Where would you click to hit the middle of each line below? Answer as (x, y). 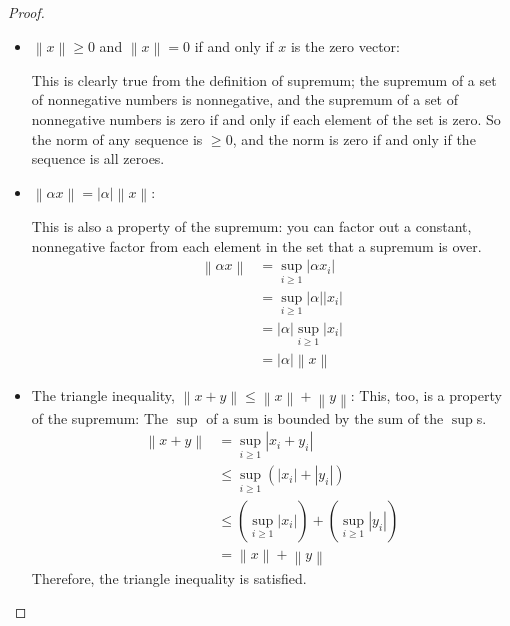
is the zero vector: (345, 45)
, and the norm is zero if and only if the (354, 138)
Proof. (26, 12)
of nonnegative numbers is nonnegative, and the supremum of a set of (245, 99)
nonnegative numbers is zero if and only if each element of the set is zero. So (266, 119)
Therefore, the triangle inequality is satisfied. (169, 577)
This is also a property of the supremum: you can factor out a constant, (251, 226)
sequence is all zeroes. (98, 158)
